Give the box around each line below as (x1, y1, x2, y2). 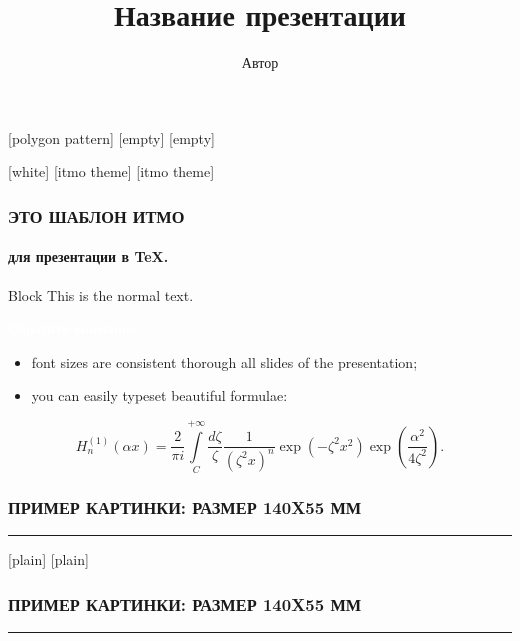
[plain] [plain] (8, 549, 89, 570)
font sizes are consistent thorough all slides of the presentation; (31, 351, 418, 372)
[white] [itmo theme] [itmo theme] (8, 161, 215, 182)
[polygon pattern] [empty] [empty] (8, 127, 215, 148)
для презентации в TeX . (8, 246, 169, 267)
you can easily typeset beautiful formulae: (31, 385, 288, 406)
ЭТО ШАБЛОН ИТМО (8, 203, 185, 228)
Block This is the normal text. (8, 284, 194, 305)
